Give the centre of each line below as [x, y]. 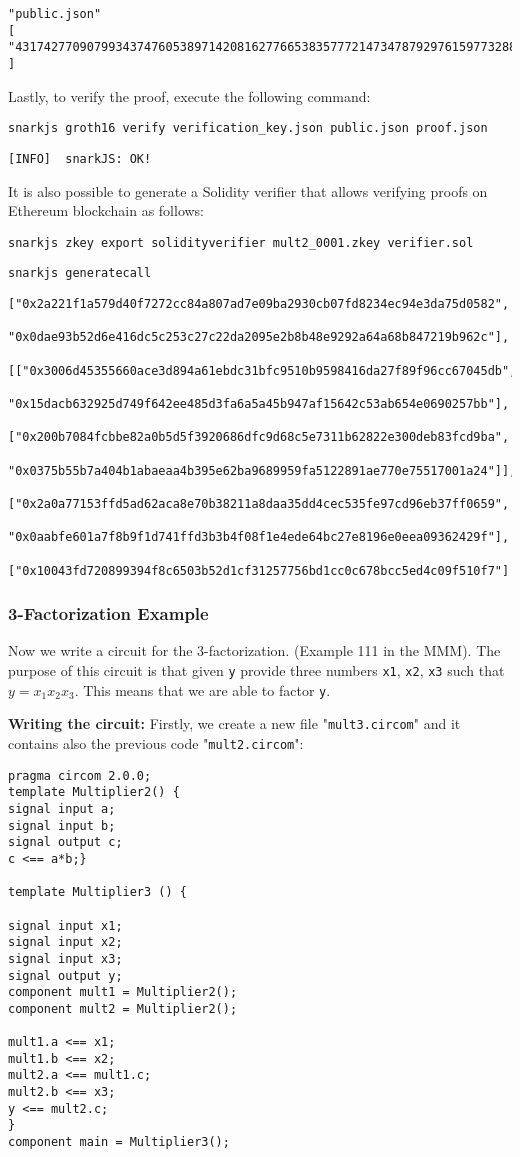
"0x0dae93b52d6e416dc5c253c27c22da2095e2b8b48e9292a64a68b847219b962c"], [259, 337]
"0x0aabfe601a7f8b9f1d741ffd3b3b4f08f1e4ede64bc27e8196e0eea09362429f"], [259, 537]
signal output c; [65, 842]
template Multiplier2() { [94, 792]
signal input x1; [65, 925]
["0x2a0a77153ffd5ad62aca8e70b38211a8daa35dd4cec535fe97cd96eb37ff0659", [259, 503]
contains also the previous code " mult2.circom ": [156, 742]
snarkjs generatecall [80, 273]
